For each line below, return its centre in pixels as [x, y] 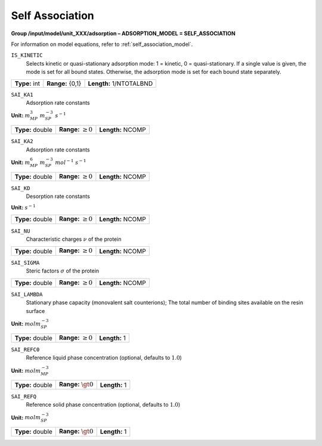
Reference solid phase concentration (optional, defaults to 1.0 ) [103, 405]
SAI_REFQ [24, 396]
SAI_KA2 [22, 141]
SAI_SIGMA [25, 263]
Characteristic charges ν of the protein [74, 239]
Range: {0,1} [64, 83]
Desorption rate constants [58, 196]
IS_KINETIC [27, 55]
